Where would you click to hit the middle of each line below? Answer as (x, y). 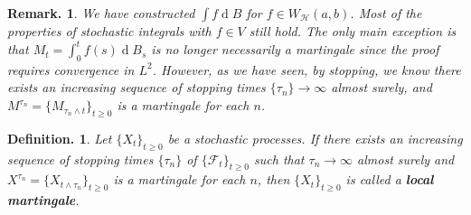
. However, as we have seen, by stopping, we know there (306, 69)
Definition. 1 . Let (60, 138)
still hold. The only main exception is (353, 31)
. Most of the (386, 13)
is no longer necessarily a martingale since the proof (295, 49)
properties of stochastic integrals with (109, 31)
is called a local (390, 179)
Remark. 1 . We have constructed (101, 13)
